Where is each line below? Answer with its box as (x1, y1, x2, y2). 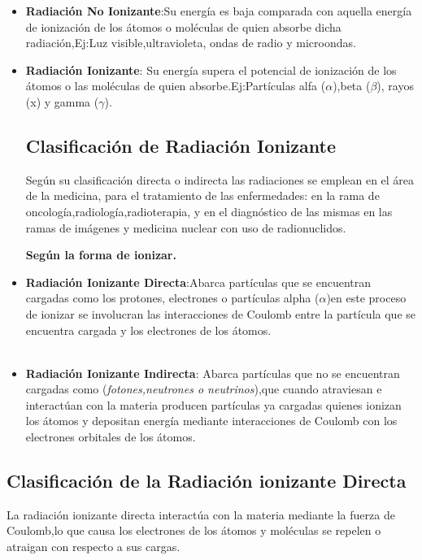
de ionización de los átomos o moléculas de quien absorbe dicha (25, 18, 342, 35)
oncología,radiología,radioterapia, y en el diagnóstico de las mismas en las (25, 202, 393, 219)
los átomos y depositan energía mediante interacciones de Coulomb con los (25, 412, 398, 429)
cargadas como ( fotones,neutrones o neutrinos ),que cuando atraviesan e (25, 380, 382, 397)
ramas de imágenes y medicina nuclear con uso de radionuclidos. (25, 219, 346, 236)
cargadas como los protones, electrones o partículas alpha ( (25, 289, 320, 306)
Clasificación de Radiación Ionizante (25, 132, 337, 158)
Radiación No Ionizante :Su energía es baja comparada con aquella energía (25, 2, 412, 19)
